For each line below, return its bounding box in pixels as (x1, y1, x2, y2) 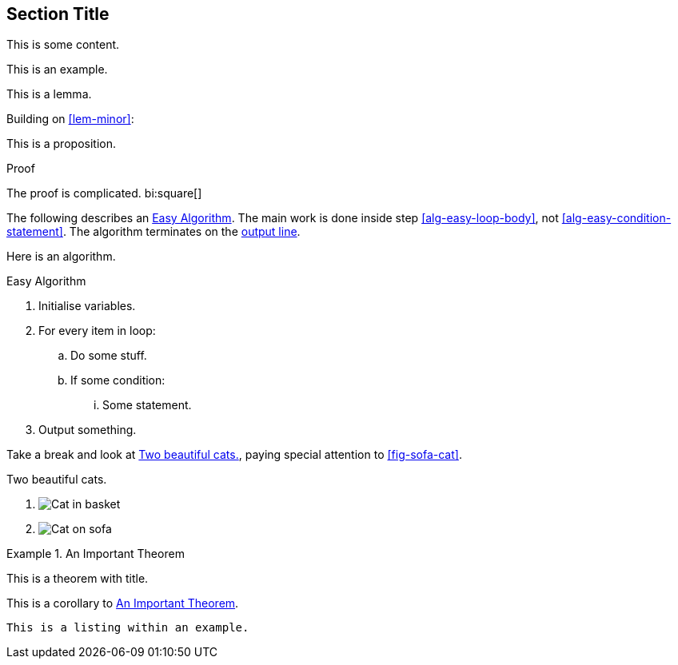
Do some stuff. (70, 348, 147, 363)
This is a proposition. (6, 137, 116, 151)
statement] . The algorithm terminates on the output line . (6, 225, 301, 239)
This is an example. (6, 62, 108, 77)
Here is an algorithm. (6, 249, 116, 264)
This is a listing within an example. (6, 621, 249, 635)
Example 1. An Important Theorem (6, 547, 185, 561)
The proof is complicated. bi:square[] (6, 186, 202, 201)
